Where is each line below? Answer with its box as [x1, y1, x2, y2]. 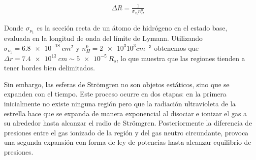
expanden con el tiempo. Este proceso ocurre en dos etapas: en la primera [4, 89, 226, 99]
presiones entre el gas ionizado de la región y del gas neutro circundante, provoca [4, 127, 249, 137]
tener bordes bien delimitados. [4, 63, 95, 73]
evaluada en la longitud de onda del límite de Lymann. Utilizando [4, 33, 203, 43]
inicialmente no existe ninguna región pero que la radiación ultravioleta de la [4, 98, 236, 109]
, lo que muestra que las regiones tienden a [116, 53, 245, 63]
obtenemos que [154, 42, 199, 53]
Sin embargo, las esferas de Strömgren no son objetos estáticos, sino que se [4, 79, 229, 89]
